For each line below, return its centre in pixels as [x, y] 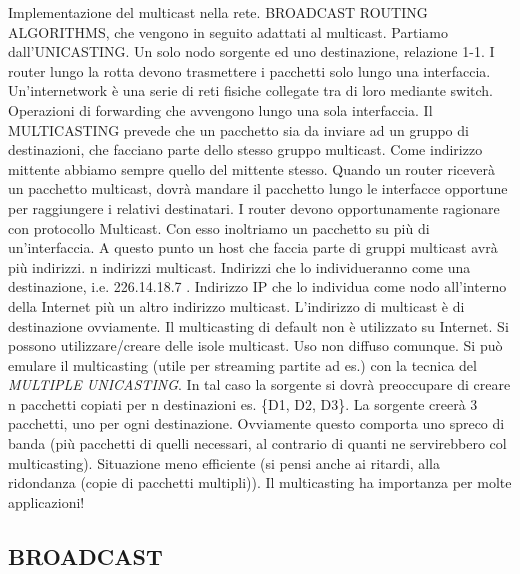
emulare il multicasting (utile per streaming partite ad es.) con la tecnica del [242, 364]
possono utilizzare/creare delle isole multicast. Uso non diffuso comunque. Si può [255, 345]
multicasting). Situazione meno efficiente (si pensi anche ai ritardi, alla [224, 462]
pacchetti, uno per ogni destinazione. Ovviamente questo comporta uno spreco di [256, 423]
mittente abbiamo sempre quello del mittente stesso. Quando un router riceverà [251, 168]
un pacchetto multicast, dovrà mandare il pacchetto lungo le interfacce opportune [258, 188]
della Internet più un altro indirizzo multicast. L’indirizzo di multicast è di [236, 305]
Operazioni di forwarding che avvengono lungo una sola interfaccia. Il [220, 109]
